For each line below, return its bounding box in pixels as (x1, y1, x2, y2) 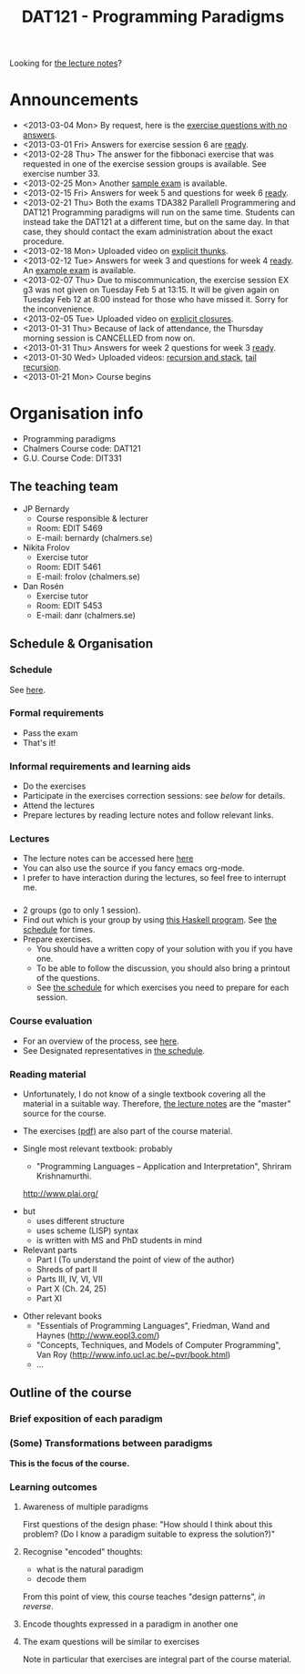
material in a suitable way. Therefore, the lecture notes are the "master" (22, 1097, 291, 1108)
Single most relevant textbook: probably (22, 1143, 173, 1154)
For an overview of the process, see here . (22, 1036, 179, 1046)
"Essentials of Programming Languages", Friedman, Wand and (36, 1320, 270, 1331)
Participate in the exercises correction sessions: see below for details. (22, 791, 286, 801)
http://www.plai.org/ (22, 1188, 98, 1199)
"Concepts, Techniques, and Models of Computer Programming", (36, 1339, 281, 1350)
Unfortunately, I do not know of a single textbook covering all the (22, 1088, 266, 1099)
